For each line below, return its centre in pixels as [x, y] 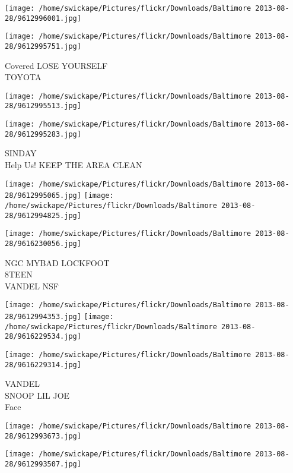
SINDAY [21, 153]
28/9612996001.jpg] [43, 18]
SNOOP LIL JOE [37, 395]
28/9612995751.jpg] [43, 46]
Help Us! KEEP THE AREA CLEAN [74, 165]
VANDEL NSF [32, 286]
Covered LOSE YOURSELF [56, 65]
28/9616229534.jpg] [43, 337]
